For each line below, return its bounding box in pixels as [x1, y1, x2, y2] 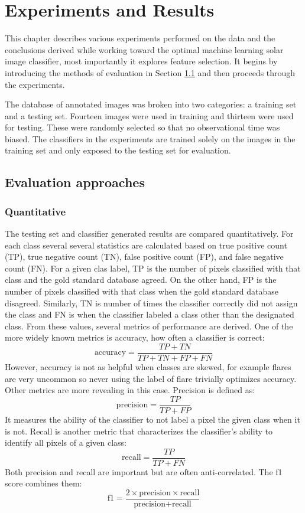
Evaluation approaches [5, 173, 145, 191]
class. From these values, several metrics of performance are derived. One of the [5, 319, 293, 332]
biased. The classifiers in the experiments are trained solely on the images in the [5, 132, 296, 145]
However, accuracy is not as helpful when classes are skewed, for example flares [5, 361, 291, 373]
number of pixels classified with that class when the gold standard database [5, 285, 279, 298]
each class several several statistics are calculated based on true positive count [5, 238, 287, 251]
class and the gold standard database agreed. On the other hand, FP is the [5, 273, 277, 286]
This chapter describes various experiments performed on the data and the [5, 32, 275, 44]
